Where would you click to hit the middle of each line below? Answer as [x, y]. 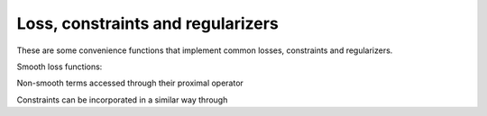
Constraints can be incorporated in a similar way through [122, 100]
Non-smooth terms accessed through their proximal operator [130, 83]
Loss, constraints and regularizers [147, 23]
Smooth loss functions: [60, 67]
